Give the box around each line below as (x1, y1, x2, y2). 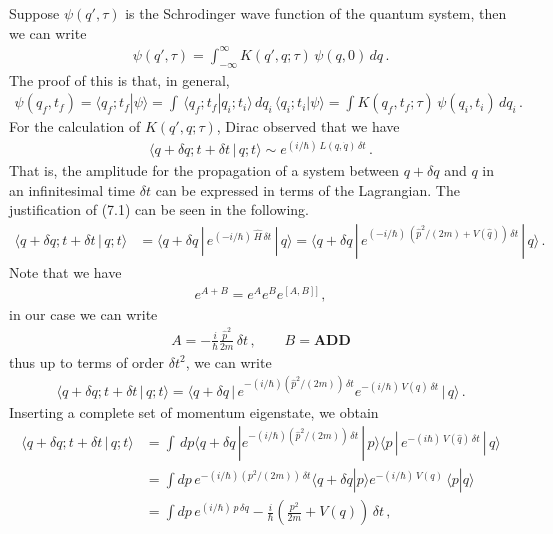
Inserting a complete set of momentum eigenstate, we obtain (9, 401, 379, 422)
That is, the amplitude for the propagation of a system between (9, 160, 399, 181)
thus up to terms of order (9, 351, 165, 372)
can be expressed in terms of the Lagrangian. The (155, 179, 460, 200)
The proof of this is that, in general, (9, 69, 230, 90)
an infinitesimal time (9, 179, 136, 200)
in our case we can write (9, 303, 158, 324)
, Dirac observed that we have (216, 116, 400, 137)
